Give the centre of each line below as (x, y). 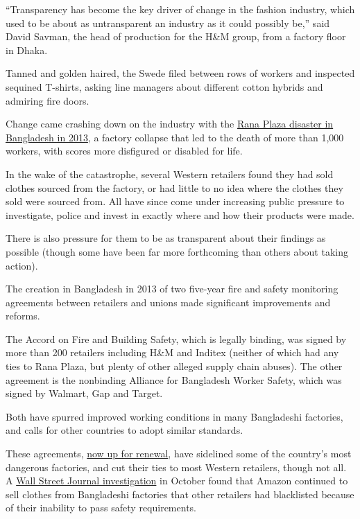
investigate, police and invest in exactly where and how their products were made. (180, 214)
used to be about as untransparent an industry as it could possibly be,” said (168, 23)
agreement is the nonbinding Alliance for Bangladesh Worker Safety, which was (174, 379)
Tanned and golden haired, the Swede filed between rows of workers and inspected (180, 73)
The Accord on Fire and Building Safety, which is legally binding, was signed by (176, 338)
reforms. (23, 316)
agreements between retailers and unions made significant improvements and (168, 302)
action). (22, 265)
